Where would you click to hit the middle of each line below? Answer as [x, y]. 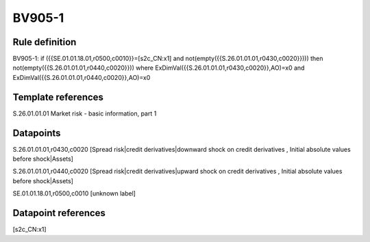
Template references [58, 97]
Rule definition [45, 42]
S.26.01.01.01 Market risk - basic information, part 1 [85, 113]
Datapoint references [59, 213]
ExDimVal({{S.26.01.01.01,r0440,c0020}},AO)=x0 [82, 77]
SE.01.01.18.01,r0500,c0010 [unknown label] [74, 193]
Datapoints [37, 133]
